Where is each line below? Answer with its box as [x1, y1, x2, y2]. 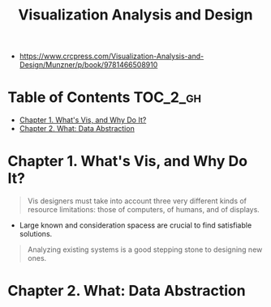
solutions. [19, 229, 53, 239]
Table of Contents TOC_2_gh [7, 88, 202, 107]
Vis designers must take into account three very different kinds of [27, 196, 247, 206]
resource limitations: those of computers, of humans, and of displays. [27, 205, 260, 215]
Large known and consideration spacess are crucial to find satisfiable [19, 220, 252, 230]
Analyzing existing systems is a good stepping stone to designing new [27, 245, 263, 254]
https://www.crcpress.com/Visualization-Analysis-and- [19, 51, 204, 62]
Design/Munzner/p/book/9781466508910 [19, 60, 158, 70]
